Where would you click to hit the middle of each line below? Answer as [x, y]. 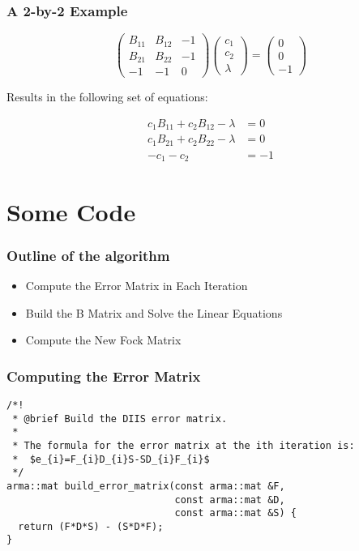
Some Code [71, 211]
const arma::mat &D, [230, 500]
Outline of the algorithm [88, 255]
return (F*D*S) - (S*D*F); [91, 526]
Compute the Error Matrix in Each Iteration [137, 285]
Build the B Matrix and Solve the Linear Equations [154, 312]
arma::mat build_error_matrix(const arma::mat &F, [146, 486]
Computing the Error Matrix [104, 376]
